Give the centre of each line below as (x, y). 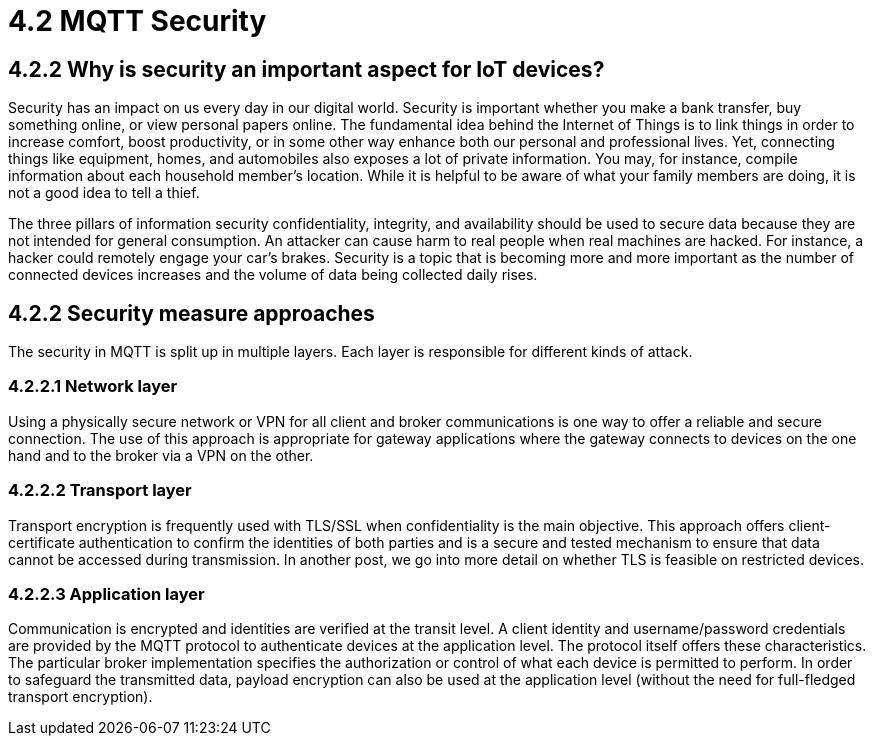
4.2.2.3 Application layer (106, 593)
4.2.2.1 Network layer (93, 386)
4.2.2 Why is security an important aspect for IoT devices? (306, 69)
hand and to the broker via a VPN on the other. (161, 455)
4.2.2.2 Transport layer (100, 490)
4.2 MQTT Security (137, 21)
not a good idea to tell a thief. (104, 193)
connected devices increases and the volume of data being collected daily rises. (273, 275)
